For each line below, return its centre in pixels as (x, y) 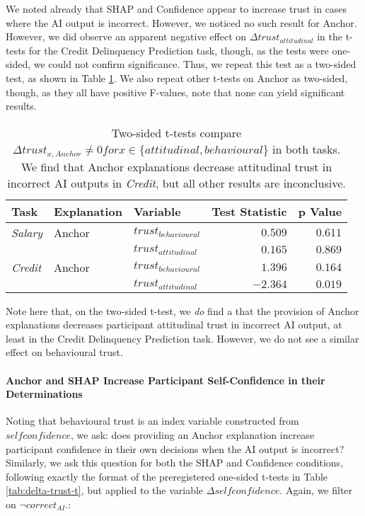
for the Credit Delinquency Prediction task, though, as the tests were (179, 50)
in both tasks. (307, 149)
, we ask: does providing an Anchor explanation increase (192, 434)
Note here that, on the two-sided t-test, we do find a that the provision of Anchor (182, 310)
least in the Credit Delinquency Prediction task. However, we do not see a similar (182, 338)
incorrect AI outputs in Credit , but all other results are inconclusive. (176, 183)
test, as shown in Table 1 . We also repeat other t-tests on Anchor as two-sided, (177, 78)
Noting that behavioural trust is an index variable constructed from (152, 421)
